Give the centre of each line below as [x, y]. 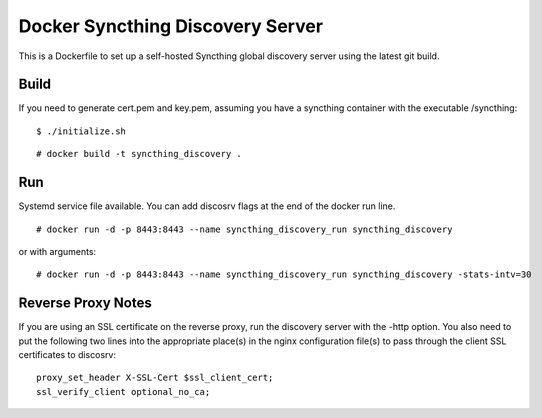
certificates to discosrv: [67, 354]
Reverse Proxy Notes [85, 303]
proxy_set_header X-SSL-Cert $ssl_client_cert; [155, 378]
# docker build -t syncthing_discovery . [139, 154]
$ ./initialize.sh [81, 131]
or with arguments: [57, 251]
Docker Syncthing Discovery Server [171, 26]
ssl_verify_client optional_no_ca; [123, 391]
